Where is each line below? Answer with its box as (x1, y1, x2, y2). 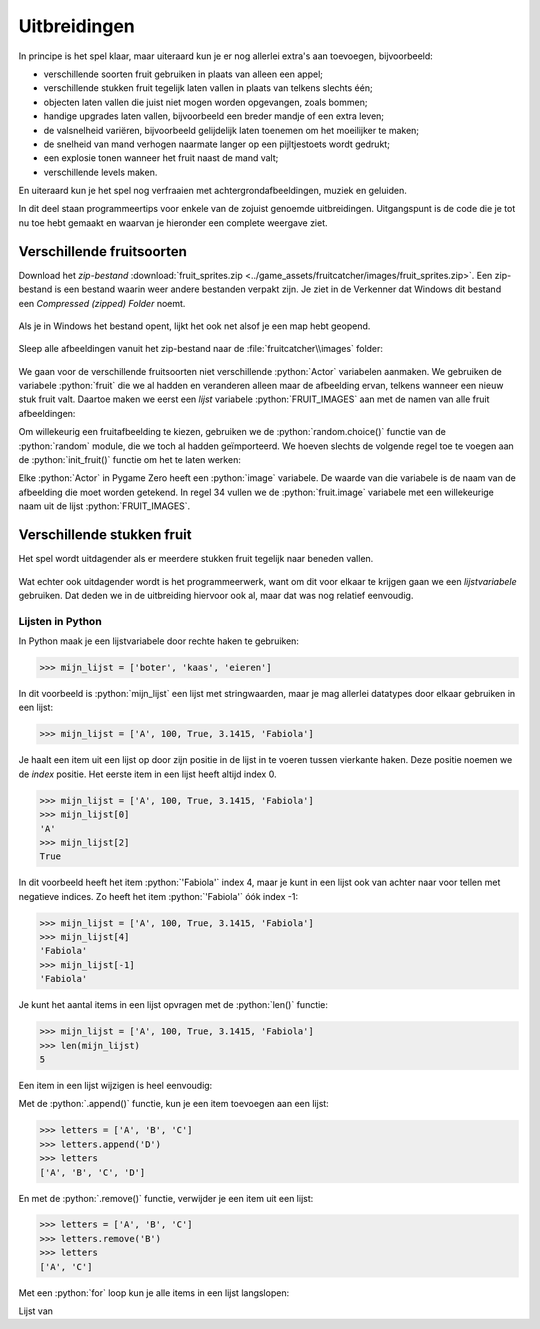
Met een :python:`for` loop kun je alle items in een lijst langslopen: (18, 1286, 290, 1299)
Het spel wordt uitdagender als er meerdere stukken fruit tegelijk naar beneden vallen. (18, 553, 374, 565)
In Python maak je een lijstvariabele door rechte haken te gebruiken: (18, 635, 300, 647)
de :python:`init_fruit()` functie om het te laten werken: (18, 454, 242, 466)
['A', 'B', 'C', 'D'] (39, 1166, 146, 1178)
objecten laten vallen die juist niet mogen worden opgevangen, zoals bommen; (43, 96, 368, 108)
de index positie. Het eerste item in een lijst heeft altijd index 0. (18, 768, 277, 780)
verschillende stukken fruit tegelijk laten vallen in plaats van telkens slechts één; (43, 82, 374, 94)
